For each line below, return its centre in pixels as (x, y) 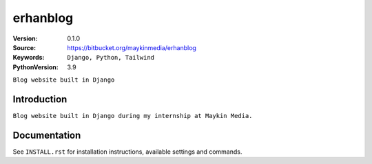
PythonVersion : (35, 67)
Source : (24, 47)
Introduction (40, 99)
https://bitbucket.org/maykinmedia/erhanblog (132, 47)
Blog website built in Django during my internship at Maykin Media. (133, 116)
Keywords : (29, 58)
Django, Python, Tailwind (111, 58)
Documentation (47, 135)
